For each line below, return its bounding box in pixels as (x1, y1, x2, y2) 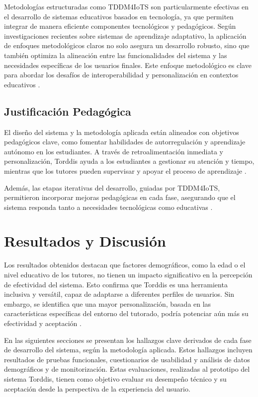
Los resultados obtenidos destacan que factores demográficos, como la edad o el (4, 260, 246, 270)
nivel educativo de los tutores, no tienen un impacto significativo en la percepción (4, 269, 253, 280)
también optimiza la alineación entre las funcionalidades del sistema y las (4, 50, 227, 60)
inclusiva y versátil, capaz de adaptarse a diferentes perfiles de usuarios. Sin (4, 289, 235, 299)
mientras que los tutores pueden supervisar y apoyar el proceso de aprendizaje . (4, 165, 247, 176)
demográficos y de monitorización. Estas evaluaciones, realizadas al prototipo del (4, 364, 250, 374)
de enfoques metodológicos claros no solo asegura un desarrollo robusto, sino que (4, 40, 250, 51)
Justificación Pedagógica (4, 103, 131, 119)
